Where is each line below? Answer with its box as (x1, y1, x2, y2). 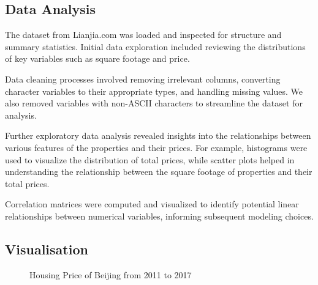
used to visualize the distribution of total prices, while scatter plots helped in (5, 153, 295, 166)
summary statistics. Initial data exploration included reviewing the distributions (5, 40, 306, 53)
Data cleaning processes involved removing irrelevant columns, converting (5, 72, 281, 85)
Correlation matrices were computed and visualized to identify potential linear (5, 198, 299, 210)
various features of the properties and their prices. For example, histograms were (5, 141, 308, 154)
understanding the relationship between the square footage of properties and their (5, 165, 312, 178)
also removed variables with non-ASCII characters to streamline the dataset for (5, 97, 303, 109)
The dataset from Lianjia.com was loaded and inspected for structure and (5, 28, 282, 41)
